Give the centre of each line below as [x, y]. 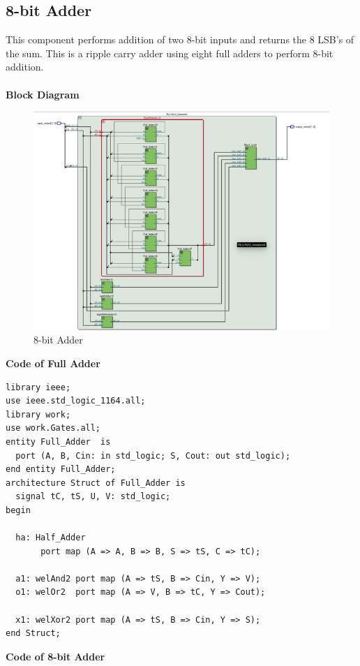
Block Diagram [43, 94]
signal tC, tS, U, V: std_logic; [93, 497]
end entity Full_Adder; [61, 469]
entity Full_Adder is [58, 442]
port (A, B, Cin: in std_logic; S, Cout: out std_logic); [153, 456]
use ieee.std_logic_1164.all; [76, 401]
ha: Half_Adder [51, 538]
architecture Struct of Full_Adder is [96, 483]
